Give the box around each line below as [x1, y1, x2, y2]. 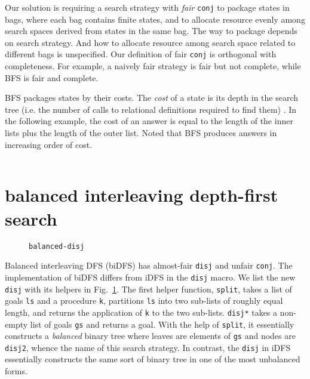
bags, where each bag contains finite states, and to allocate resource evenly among [5, 13, 305, 25]
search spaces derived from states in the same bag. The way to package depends [5, 24, 297, 37]
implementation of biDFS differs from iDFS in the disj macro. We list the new [5, 270, 296, 283]
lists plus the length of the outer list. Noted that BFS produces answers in [5, 127, 277, 139]
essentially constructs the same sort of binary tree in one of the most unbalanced [5, 353, 300, 365]
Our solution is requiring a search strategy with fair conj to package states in [5, 1, 290, 13]
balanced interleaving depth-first [5, 183, 278, 207]
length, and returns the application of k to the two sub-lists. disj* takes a [5, 306, 278, 318]
